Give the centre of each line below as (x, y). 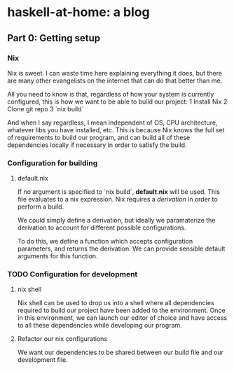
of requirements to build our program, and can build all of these (99, 137)
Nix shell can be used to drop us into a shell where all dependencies (116, 303)
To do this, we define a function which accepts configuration (105, 241)
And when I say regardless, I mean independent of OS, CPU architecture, (112, 122)
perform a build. (41, 206)
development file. (42, 360)
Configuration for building (53, 163)
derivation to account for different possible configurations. (102, 227)
